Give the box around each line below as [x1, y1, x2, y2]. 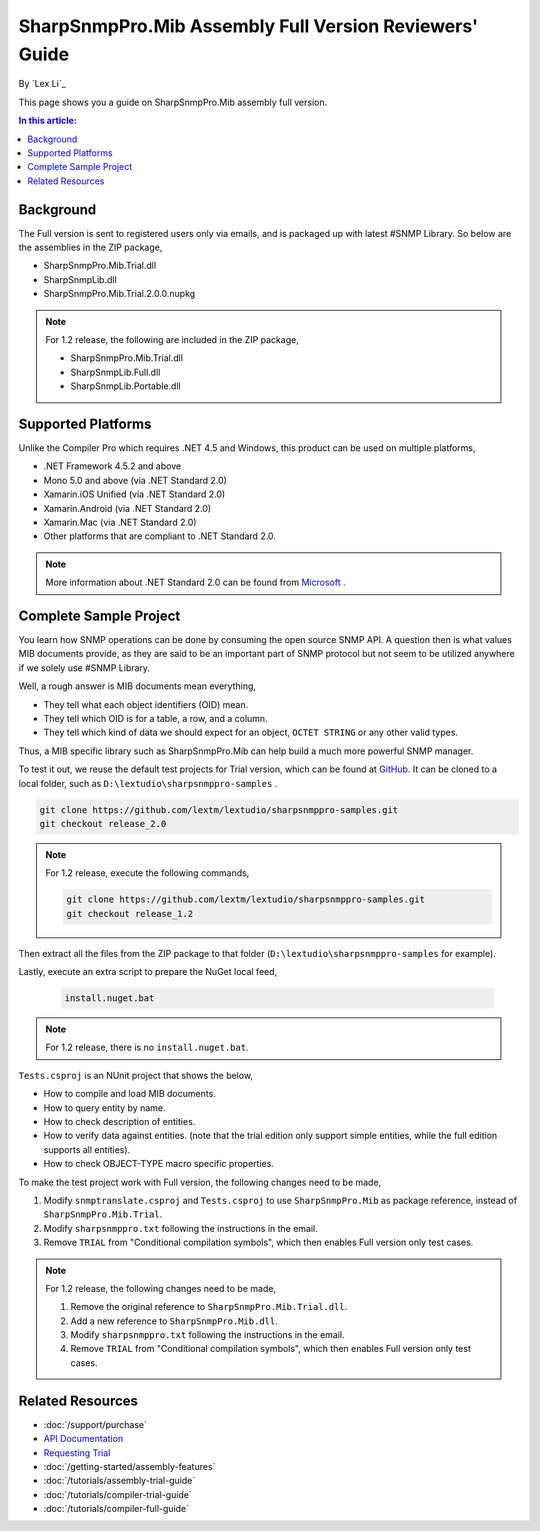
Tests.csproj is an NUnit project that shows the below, [18, 1069, 254, 1081]
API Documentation [43, 1433, 124, 1445]
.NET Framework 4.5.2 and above [43, 460, 182, 472]
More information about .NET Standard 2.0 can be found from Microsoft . [45, 576, 346, 589]
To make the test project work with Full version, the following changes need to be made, [18, 1176, 382, 1188]
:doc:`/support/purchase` [43, 1418, 148, 1430]
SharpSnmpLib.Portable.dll [70, 380, 181, 392]
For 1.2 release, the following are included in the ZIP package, [45, 333, 299, 345]
